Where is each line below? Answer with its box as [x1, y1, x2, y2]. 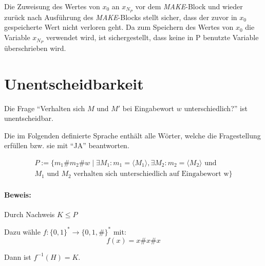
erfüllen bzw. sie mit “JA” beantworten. [4, 140, 129, 151]
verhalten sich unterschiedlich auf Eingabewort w [73, 170, 229, 178]
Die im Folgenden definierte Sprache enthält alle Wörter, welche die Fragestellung [4, 130, 261, 140]
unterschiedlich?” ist [184, 102, 248, 113]
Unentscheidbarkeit [4, 73, 144, 94]
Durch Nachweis [4, 208, 55, 219]
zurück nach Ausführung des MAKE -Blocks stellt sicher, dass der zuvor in [4, 11, 237, 22]
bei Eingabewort [122, 102, 175, 113]
